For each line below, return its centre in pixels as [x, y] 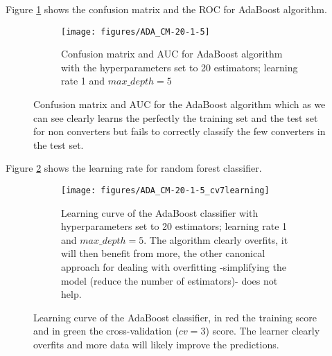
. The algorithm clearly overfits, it [216, 239]
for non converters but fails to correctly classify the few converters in [180, 131]
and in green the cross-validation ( [106, 331]
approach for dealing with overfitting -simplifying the [174, 267]
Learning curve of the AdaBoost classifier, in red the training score [175, 317]
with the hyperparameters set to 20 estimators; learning [180, 67]
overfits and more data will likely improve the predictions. [156, 344]
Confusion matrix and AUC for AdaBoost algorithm [172, 54]
